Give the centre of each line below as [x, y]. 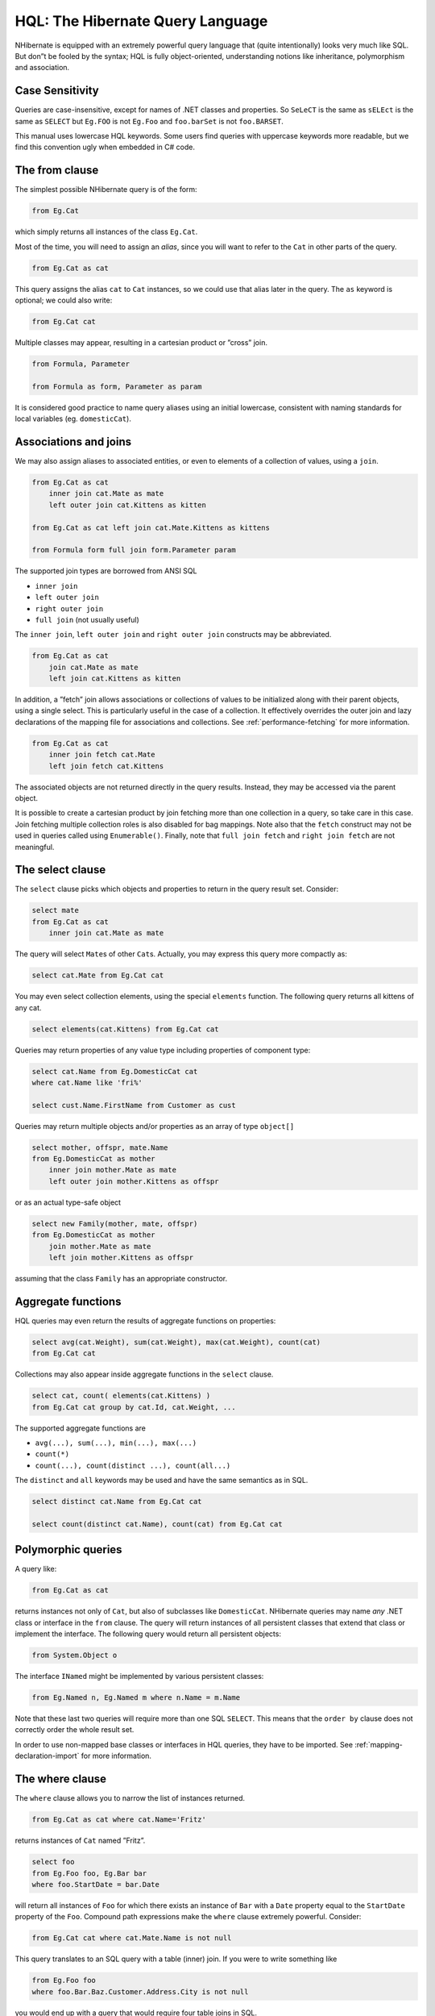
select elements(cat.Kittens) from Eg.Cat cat [125, 1029]
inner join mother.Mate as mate [113, 1170]
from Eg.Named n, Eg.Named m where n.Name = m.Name [136, 1698]
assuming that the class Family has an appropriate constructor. [121, 1278]
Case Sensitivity [57, 91]
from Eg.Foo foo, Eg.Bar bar [89, 1873]
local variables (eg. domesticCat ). [73, 419]
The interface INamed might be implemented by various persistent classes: [139, 1677]
